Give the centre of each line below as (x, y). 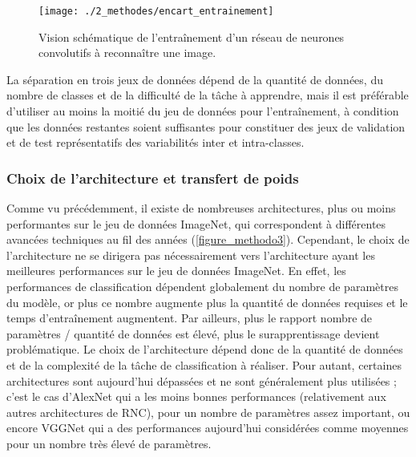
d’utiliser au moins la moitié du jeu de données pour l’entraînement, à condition (203, 111)
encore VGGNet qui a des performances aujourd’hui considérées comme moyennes (208, 428)
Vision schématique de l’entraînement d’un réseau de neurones (192, 36)
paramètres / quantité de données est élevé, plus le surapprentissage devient (193, 333)
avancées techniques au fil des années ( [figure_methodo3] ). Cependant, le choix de (208, 239)
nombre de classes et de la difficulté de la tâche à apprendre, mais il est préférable (208, 95)
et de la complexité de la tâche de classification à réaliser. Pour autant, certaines (204, 364)
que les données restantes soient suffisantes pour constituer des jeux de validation (206, 126)
